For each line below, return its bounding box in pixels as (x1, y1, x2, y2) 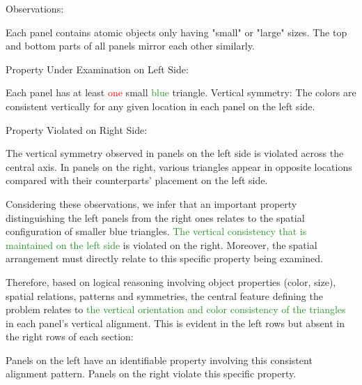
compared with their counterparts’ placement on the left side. (6, 173, 268, 188)
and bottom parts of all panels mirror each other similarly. (6, 38, 255, 53)
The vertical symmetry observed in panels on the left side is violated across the (6, 146, 344, 160)
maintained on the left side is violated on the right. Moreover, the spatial (6, 237, 317, 252)
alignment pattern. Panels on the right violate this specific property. (6, 366, 297, 381)
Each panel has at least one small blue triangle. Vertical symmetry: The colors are (6, 85, 356, 100)
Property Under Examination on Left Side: (6, 61, 189, 76)
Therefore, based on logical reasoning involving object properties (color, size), (6, 274, 336, 289)
